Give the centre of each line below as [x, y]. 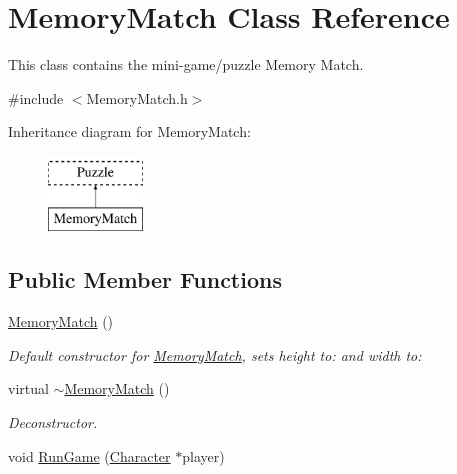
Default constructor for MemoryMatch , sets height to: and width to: [215, 354]
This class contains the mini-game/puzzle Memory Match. [186, 64]
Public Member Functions [145, 279]
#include [36, 97]
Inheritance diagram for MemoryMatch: [129, 131]
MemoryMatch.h [137, 97]
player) [203, 455]
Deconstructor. [53, 422]
